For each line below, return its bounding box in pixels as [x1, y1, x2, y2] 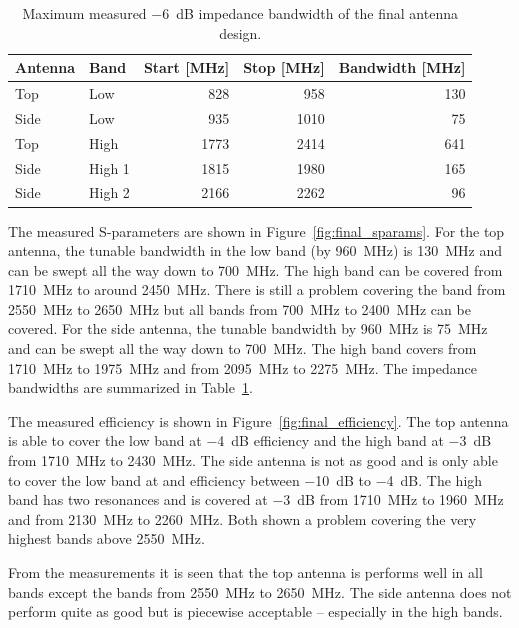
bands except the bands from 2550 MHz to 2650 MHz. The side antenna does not [8, 581, 512, 602]
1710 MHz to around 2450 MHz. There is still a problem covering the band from [8, 279, 506, 300]
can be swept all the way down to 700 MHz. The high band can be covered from [8, 259, 503, 280]
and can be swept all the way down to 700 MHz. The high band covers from [8, 338, 477, 359]
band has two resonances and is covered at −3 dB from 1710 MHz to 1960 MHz [8, 489, 504, 510]
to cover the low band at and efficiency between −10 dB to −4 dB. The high [8, 469, 483, 490]
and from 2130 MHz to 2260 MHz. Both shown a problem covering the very [8, 508, 477, 529]
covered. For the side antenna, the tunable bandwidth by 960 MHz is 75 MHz [8, 318, 488, 339]
